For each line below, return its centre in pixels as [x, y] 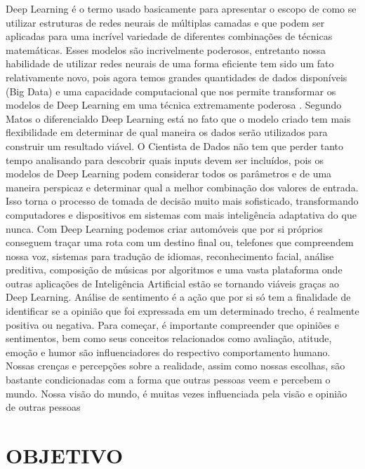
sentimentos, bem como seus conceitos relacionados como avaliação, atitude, [169, 338]
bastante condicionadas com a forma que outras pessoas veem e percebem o [168, 380]
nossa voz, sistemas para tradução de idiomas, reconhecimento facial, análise [170, 256]
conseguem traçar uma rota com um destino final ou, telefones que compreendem [180, 242]
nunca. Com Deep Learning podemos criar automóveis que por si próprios [164, 228]
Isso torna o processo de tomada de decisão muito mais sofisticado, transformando [182, 201]
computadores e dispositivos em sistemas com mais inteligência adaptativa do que [181, 214]
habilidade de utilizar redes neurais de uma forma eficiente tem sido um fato [170, 63]
